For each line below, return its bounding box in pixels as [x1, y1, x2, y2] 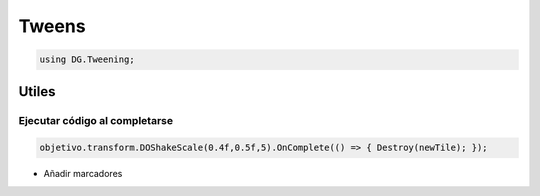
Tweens [18, 15, 86, 37]
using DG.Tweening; [39, 54, 135, 65]
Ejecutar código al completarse [18, 113, 174, 127]
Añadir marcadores [43, 168, 123, 180]
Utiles [18, 83, 56, 100]
